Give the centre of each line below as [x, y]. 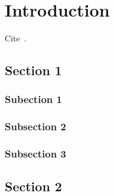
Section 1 [33, 70]
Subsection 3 [35, 154]
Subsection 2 [35, 126]
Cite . [16, 38]
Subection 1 [33, 99]
